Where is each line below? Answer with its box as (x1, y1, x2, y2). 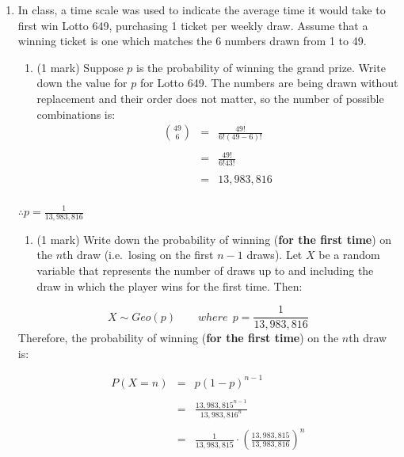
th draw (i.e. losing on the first (63, 246, 214, 263)
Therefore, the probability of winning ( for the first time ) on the (17, 329, 339, 346)
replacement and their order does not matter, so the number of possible (36, 89, 384, 106)
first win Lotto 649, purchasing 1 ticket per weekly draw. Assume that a (17, 17, 368, 33)
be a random (318, 246, 380, 263)
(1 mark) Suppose (36, 59, 124, 75)
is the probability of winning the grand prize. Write (135, 59, 386, 75)
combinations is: (36, 105, 116, 122)
